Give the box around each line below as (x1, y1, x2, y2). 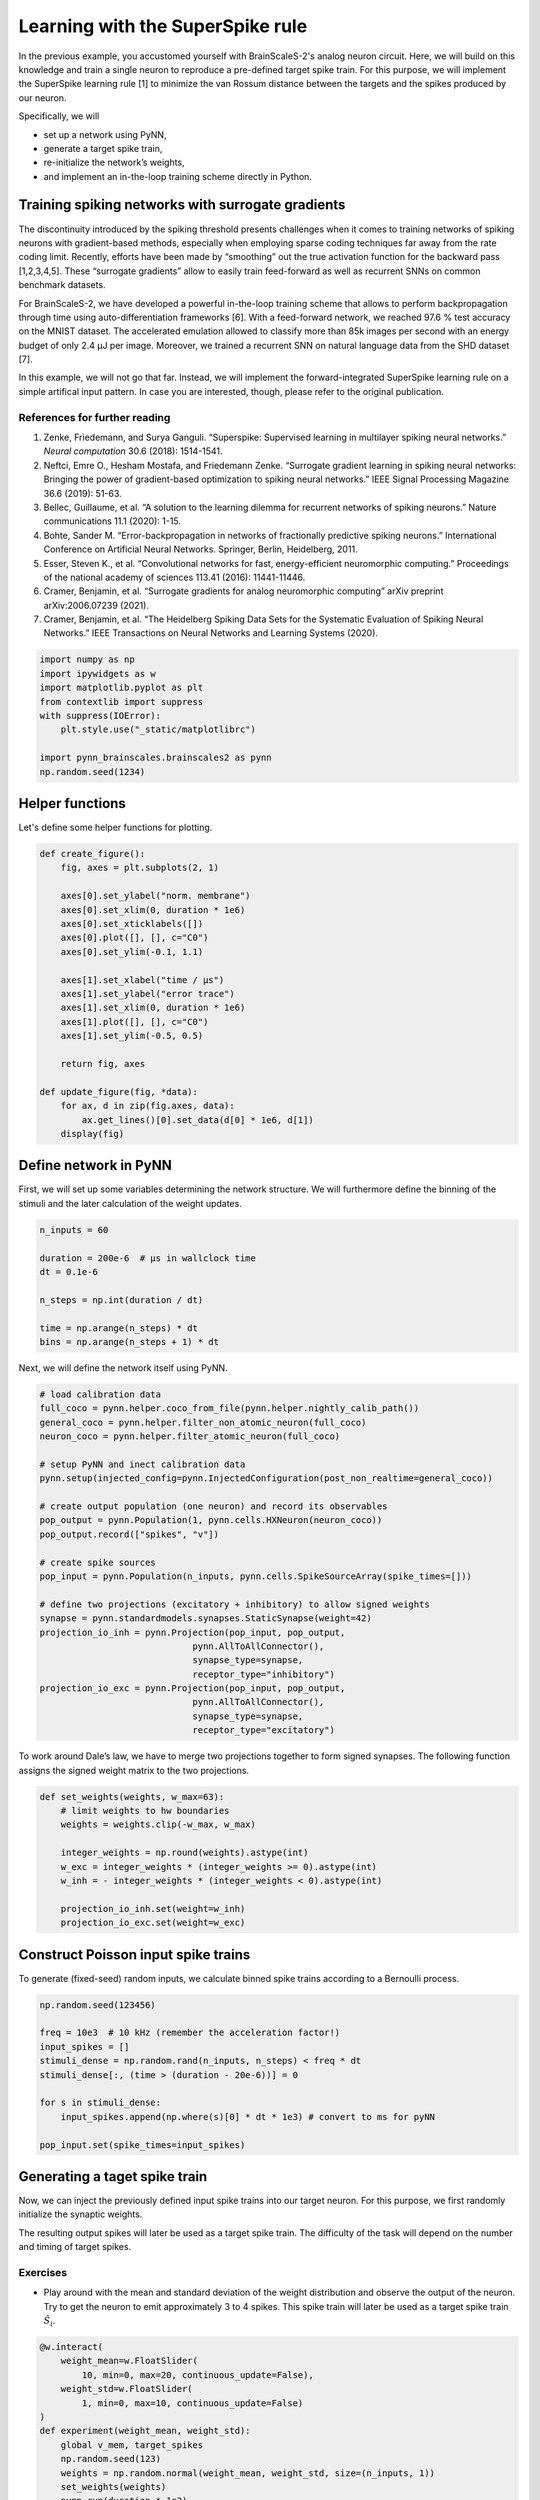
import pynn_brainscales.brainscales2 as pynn (39, 752, 272, 764)
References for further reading (18, 410, 171, 424)
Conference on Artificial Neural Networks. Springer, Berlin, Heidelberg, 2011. (43, 543, 359, 555)
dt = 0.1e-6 (39, 1266, 99, 1277)
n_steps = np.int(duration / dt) (39, 1294, 204, 1305)
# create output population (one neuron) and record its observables (39, 1500, 388, 1512)
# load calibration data (39, 1388, 162, 1400)
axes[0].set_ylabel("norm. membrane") (60, 890, 251, 902)
